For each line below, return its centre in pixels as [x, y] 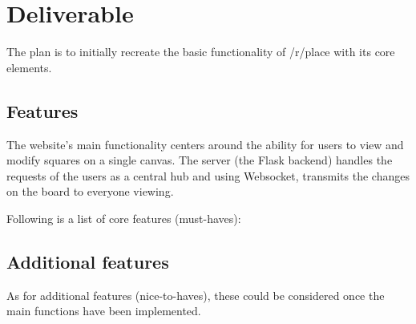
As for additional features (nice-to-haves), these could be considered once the [196, 295]
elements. [29, 67]
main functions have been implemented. [104, 311]
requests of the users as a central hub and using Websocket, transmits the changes [208, 175]
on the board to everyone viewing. [90, 191]
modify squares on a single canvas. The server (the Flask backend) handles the [200, 160]
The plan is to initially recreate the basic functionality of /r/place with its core [201, 52]
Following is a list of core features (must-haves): [124, 218]
